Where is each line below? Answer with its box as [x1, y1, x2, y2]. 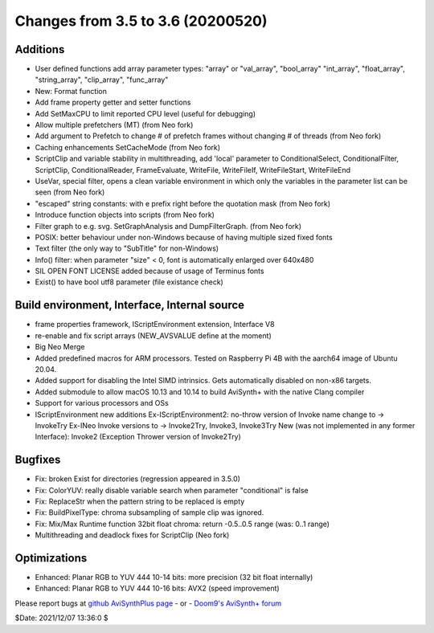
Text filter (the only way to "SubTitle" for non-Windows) [35, 243, 219, 253]
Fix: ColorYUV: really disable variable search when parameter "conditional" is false [35, 485, 309, 495]
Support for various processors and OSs [35, 398, 169, 408]
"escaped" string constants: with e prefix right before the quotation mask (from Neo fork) [35, 198, 331, 208]
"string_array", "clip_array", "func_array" [35, 75, 169, 84]
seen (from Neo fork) [35, 187, 105, 197]
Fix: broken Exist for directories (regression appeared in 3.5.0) [35, 474, 241, 484]
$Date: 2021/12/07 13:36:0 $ [14, 613, 108, 623]
